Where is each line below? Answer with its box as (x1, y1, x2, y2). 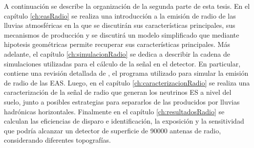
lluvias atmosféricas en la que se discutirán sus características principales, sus (4, 20, 235, 30)
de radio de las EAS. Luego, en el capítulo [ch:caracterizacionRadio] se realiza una (4, 77, 250, 87)
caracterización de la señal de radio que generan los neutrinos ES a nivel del (4, 87, 232, 97)
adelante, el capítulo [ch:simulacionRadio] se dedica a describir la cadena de (4, 48, 230, 59)
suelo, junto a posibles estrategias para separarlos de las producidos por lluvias (4, 96, 240, 106)
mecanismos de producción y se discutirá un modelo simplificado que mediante (4, 29, 239, 40)
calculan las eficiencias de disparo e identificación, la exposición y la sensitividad (4, 116, 244, 126)
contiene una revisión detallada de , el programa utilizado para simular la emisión (4, 68, 249, 78)
